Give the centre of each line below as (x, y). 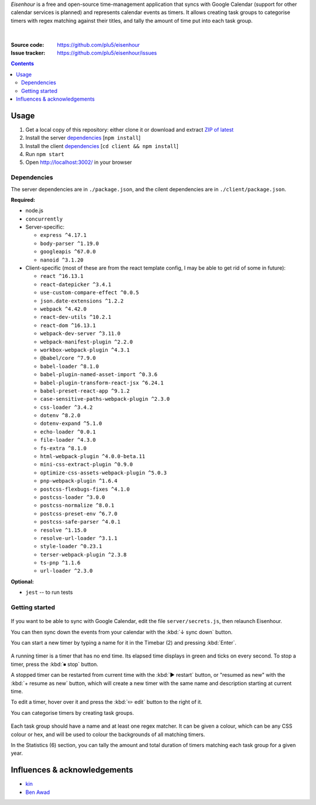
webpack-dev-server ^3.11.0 (80, 334)
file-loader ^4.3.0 (68, 440)
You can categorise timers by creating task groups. (72, 713)
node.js (35, 211)
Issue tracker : (28, 53)
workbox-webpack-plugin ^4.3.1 (85, 350)
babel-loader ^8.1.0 (70, 366)
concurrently (44, 219)
